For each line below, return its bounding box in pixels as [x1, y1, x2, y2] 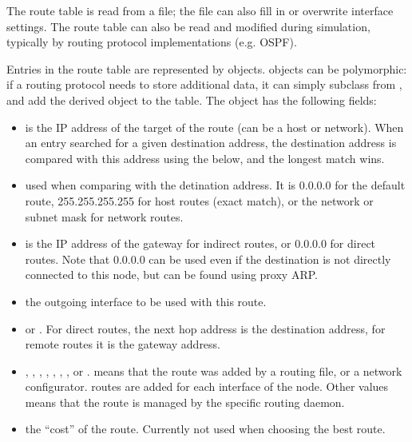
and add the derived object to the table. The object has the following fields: [6, 91, 377, 108]
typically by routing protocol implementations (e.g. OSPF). [6, 34, 297, 50]
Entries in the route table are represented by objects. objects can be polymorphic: [6, 60, 407, 77]
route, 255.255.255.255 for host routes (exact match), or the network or [25, 192, 374, 209]
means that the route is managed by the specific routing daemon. [25, 393, 345, 410]
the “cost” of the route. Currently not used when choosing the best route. [25, 420, 386, 437]
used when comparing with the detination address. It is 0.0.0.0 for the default [25, 177, 406, 193]
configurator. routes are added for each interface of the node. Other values [25, 378, 389, 395]
